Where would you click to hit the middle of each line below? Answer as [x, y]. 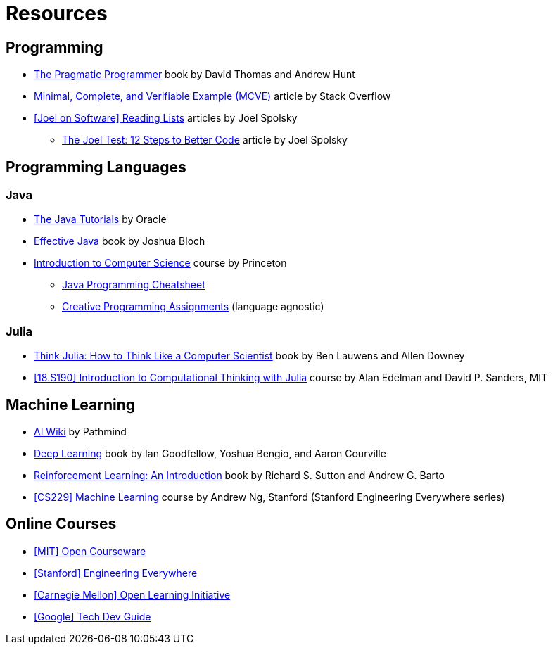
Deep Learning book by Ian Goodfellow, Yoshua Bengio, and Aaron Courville [210, 453]
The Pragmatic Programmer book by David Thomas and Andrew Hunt [195, 75]
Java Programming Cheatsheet [134, 285]
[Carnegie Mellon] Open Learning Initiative [132, 594]
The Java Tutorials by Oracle [100, 219]
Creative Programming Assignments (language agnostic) [193, 307]
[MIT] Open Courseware [90, 551]
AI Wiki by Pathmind [80, 431]
